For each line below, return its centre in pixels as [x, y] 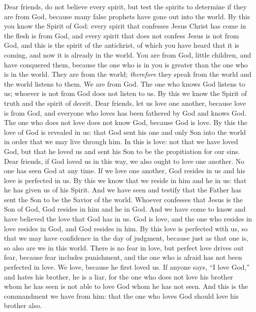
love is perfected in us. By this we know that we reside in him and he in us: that [125, 180]
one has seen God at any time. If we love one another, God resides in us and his [125, 171]
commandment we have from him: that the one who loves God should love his [121, 296]
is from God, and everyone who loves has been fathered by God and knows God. [125, 112]
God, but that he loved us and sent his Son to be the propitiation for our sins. [122, 151]
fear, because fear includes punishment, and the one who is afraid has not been [123, 257]
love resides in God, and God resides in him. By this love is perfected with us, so [126, 228]
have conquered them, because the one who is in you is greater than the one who [126, 64]
